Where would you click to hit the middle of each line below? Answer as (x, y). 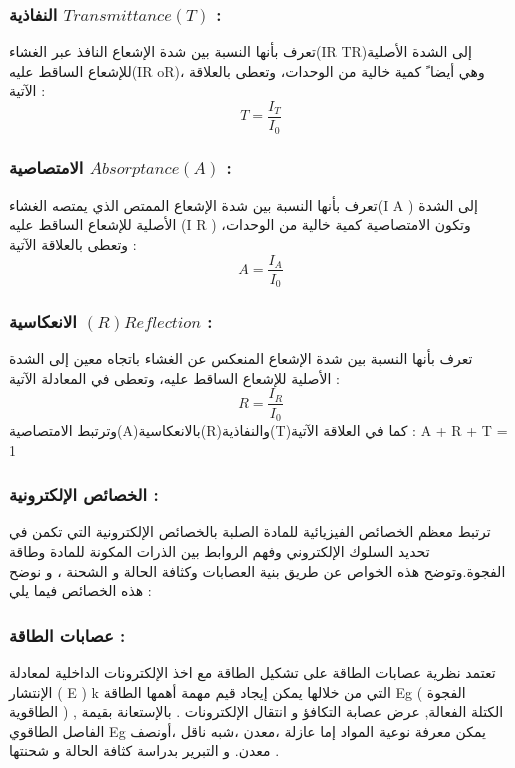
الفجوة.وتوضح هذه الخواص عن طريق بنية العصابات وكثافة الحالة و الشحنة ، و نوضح (257, 570)
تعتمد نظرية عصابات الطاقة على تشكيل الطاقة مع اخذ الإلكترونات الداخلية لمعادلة (252, 671)
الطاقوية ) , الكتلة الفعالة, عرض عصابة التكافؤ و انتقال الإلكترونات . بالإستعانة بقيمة (256, 711)
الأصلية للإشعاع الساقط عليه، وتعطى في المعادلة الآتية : (174, 377)
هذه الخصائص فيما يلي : (80, 590)
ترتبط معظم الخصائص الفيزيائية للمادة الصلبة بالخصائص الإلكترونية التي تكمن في (250, 531)
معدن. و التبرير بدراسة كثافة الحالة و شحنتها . (144, 750)
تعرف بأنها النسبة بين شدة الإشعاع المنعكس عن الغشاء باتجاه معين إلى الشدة (241, 358)
